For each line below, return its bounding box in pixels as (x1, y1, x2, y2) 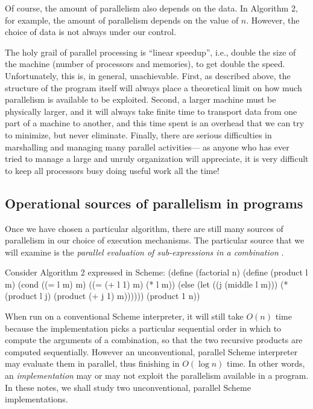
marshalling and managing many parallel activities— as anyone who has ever (5, 140, 289, 153)
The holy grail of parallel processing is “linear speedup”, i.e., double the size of (5, 45, 296, 58)
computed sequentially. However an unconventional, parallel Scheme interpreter (5, 345, 298, 358)
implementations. (5, 393, 68, 405)
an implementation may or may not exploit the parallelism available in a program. (5, 369, 309, 382)
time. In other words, (227, 357, 305, 370)
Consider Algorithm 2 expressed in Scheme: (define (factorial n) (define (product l (5, 266, 308, 279)
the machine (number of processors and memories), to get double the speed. (5, 57, 285, 70)
